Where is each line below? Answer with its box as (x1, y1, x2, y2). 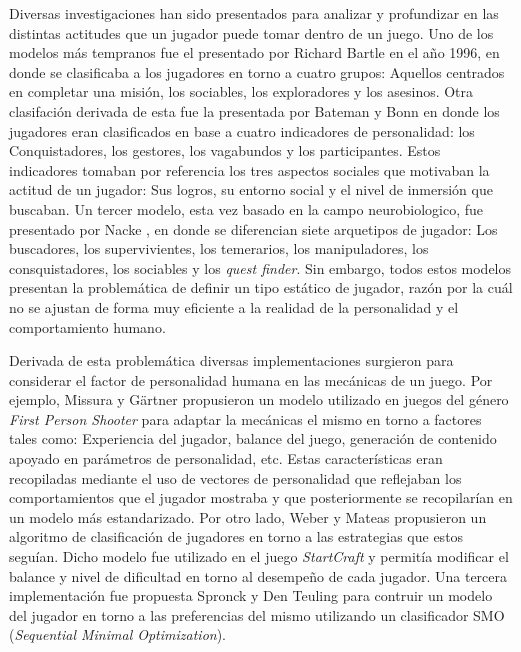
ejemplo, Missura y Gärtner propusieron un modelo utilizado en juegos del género (9, 389, 509, 410)
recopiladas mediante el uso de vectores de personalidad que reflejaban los (9, 467, 462, 488)
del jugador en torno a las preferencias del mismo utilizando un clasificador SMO (9, 604, 505, 625)
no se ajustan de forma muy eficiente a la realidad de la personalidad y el (9, 296, 459, 317)
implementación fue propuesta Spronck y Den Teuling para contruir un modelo (9, 585, 493, 606)
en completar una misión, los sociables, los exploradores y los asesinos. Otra (9, 81, 474, 102)
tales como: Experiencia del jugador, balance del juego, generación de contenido (9, 428, 497, 449)
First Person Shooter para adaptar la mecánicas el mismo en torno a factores (9, 408, 482, 429)
